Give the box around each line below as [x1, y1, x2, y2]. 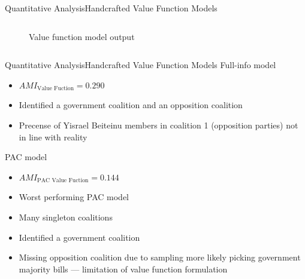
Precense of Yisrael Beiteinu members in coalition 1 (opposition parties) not [19, 118, 298, 131]
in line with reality [19, 130, 87, 143]
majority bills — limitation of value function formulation [19, 262, 228, 275]
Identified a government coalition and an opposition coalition [19, 99, 243, 111]
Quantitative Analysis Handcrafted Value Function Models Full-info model [5, 59, 276, 71]
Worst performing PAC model [19, 191, 129, 203]
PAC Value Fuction [37, 177, 89, 184]
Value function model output [29, 30, 135, 42]
